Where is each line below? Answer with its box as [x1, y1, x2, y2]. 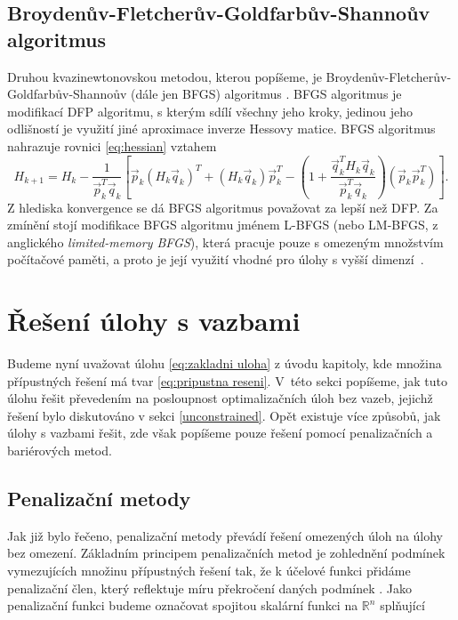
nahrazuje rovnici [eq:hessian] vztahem [7, 136, 217, 155]
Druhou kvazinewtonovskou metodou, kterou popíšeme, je [7, 67, 322, 85]
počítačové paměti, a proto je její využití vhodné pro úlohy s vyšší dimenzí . [7, 250, 424, 269]
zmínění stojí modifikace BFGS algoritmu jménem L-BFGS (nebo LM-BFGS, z [7, 215, 438, 234]
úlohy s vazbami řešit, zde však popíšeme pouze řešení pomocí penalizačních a [7, 423, 433, 442]
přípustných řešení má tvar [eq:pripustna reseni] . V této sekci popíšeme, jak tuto [7, 371, 447, 390]
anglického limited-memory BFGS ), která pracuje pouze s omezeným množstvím [7, 232, 444, 251]
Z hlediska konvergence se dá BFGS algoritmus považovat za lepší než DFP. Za [7, 197, 438, 216]
